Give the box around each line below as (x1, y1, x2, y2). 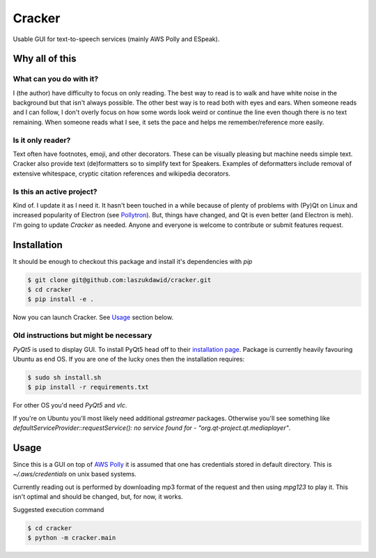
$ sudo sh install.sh (27, 373, 102, 381)
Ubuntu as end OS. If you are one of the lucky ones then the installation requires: (13, 355, 245, 363)
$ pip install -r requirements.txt (27, 383, 149, 392)
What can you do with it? (13, 74, 99, 84)
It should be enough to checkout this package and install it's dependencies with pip (13, 257, 253, 265)
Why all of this (13, 53, 77, 65)
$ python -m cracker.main (27, 534, 116, 541)
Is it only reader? (13, 135, 71, 145)
